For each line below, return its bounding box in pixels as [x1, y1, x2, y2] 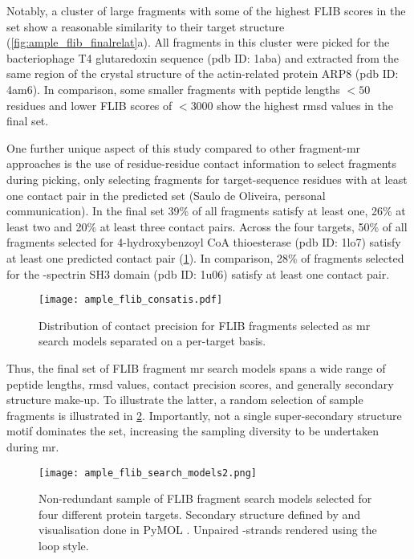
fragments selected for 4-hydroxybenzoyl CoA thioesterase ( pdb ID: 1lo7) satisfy [6, 234, 401, 251]
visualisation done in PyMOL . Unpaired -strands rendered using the [39, 521, 377, 538]
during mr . [6, 438, 59, 455]
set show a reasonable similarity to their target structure [6, 18, 285, 35]
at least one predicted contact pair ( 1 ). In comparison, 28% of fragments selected [6, 249, 404, 266]
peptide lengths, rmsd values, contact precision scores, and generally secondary [6, 375, 394, 392]
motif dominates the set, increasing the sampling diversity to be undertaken [6, 422, 379, 439]
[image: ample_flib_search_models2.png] [39, 467, 258, 479]
